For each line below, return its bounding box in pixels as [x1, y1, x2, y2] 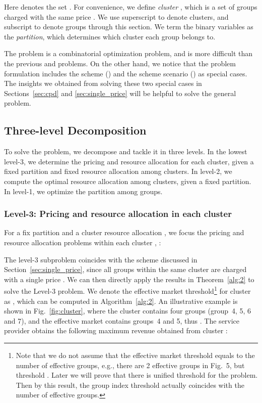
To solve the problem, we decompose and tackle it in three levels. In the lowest [4, 146, 247, 157]
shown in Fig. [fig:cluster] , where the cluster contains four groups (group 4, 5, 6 [4, 305, 251, 316]
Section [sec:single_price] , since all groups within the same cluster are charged [4, 264, 247, 275]
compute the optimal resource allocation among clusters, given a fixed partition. [4, 175, 251, 186]
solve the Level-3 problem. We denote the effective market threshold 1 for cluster [4, 284, 251, 296]
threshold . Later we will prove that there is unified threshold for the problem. [16, 370, 258, 380]
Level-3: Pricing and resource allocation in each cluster [4, 207, 232, 220]
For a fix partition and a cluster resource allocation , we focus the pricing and [4, 227, 244, 238]
